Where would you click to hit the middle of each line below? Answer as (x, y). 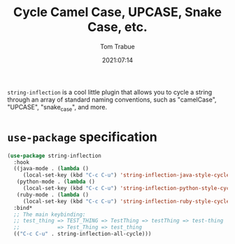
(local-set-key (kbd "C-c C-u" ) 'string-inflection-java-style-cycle (126, 175)
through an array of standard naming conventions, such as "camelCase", (112, 100)
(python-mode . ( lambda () (56, 182)
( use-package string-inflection (54, 156)
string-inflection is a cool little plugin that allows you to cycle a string (110, 92)
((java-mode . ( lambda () (51, 169)
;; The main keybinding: (50, 215)
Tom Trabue (117, 46)
